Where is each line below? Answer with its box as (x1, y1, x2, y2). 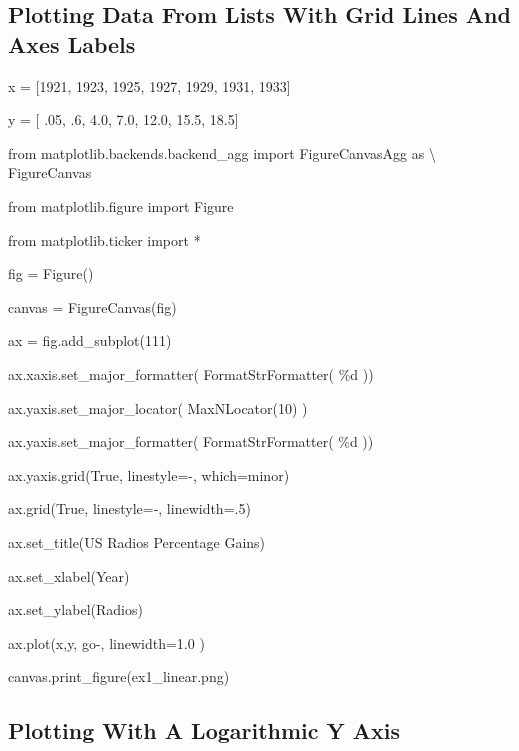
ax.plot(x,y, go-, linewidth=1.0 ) (8, 632, 205, 653)
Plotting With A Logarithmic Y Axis (8, 715, 401, 746)
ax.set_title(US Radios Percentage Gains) (8, 531, 266, 552)
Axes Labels (8, 28, 136, 59)
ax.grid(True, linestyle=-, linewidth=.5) (8, 498, 251, 519)
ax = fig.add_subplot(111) (8, 330, 172, 351)
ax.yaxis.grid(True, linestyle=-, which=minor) (8, 464, 290, 485)
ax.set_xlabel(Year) (8, 565, 130, 586)
